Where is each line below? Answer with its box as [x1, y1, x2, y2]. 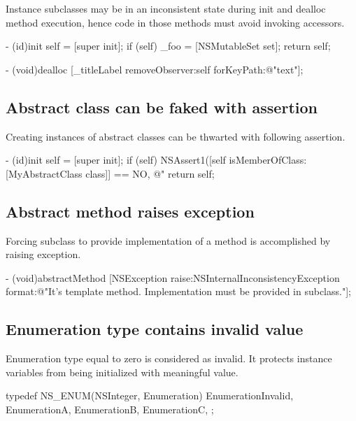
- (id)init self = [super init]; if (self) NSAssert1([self [6, 152, 226, 167]
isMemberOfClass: [229, 152, 307, 167]
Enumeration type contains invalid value [6, 318, 304, 340]
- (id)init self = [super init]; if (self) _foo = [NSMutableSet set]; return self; [6, 38, 331, 53]
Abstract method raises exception [6, 200, 255, 222]
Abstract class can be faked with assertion [6, 96, 318, 117]
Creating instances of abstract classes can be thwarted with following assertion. [6, 129, 346, 143]
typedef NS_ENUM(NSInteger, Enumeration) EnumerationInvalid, [6, 388, 294, 403]
